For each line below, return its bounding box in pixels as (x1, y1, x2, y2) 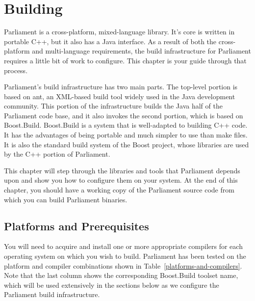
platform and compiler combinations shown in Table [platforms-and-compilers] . (4, 260, 242, 271)
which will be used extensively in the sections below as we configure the (4, 279, 219, 290)
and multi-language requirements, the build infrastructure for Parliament (32, 46, 251, 56)
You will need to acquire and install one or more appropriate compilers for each (4, 241, 243, 251)
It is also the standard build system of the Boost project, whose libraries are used (4, 139, 249, 149)
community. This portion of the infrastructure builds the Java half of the (4, 101, 223, 111)
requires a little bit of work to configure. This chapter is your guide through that (4, 55, 247, 65)
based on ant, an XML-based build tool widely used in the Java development (4, 91, 235, 101)
